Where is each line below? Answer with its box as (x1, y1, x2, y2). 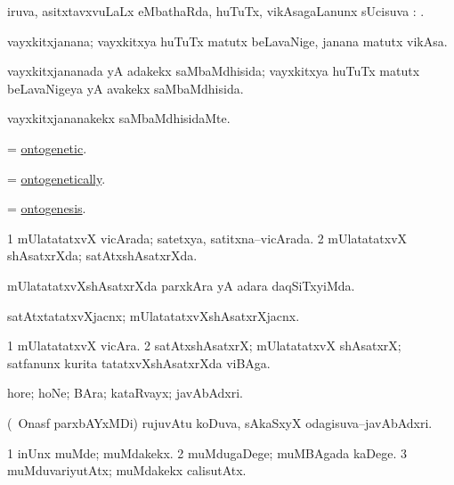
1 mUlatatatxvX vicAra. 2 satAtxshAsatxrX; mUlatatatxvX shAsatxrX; (7, 336, 401, 355)
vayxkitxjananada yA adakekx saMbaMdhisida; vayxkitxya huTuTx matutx (7, 62, 420, 80)
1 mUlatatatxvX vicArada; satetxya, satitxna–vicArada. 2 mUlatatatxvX (7, 228, 408, 247)
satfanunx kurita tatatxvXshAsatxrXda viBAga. (7, 353, 271, 372)
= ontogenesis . (7, 199, 86, 218)
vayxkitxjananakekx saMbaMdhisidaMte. (7, 109, 231, 127)
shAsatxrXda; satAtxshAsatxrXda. (7, 246, 198, 265)
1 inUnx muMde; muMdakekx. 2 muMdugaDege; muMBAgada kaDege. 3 (7, 443, 407, 462)
